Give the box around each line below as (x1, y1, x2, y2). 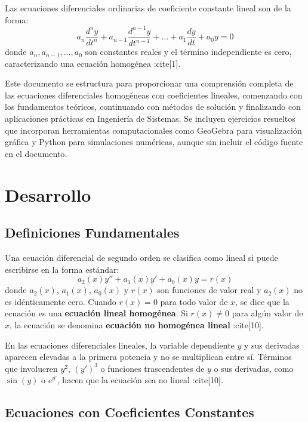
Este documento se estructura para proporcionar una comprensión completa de (5, 77, 294, 90)
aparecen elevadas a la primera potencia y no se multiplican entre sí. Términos (5, 350, 292, 363)
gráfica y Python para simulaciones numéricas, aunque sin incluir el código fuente (5, 135, 303, 148)
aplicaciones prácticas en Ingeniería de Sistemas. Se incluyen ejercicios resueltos (5, 112, 295, 125)
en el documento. (5, 147, 67, 159)
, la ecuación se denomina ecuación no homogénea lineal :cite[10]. (10, 318, 264, 331)
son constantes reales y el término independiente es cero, (85, 45, 292, 58)
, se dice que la (235, 295, 289, 307)
